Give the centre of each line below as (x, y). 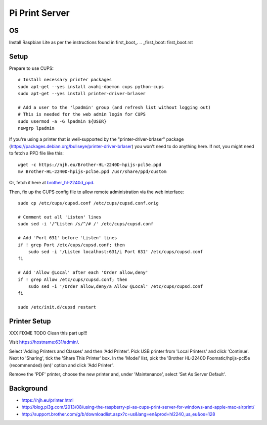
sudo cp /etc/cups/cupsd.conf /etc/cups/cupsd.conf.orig (89, 203)
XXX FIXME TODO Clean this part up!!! (48, 333)
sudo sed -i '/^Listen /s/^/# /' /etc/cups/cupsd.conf (86, 224)
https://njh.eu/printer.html (47, 400)
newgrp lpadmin (36, 128)
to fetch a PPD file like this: (37, 153)
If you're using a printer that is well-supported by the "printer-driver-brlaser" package (96, 139)
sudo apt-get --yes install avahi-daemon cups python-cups (91, 86)
